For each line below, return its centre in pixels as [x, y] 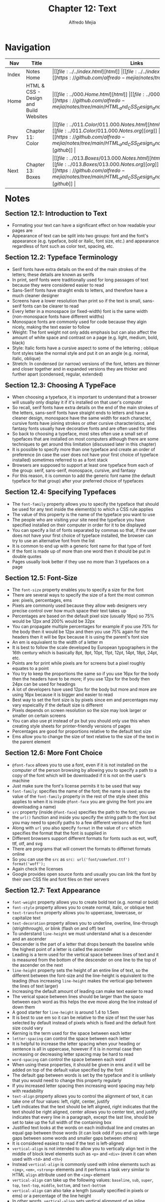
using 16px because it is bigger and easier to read [62, 695]
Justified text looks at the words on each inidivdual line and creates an [83, 1127]
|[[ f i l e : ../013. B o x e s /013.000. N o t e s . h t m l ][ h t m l [107, 158]
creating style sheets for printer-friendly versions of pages [71, 726]
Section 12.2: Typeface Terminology [62, 257]
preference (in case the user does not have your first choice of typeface [85, 455]
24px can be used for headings [44, 684]
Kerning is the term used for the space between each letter [72, 1033]
